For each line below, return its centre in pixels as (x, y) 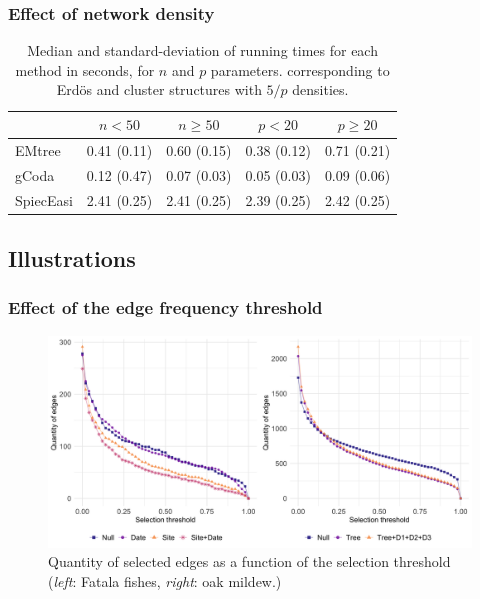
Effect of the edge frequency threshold (165, 307)
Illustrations (72, 258)
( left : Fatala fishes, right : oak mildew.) (165, 580)
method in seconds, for (85, 69)
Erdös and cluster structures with (159, 89)
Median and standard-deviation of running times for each (202, 50)
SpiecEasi (44, 199)
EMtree (38, 149)
